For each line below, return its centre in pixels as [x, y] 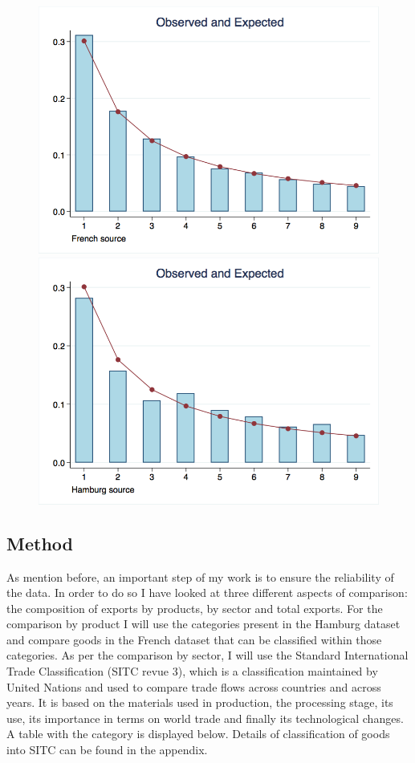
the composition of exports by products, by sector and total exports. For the [195, 608]
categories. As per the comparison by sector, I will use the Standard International [207, 655]
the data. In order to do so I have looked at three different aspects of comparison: [207, 593]
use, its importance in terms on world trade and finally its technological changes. [205, 718]
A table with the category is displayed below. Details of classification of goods [198, 734]
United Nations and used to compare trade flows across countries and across [194, 686]
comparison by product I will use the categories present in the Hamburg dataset [203, 624]
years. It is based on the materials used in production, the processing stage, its [200, 702]
